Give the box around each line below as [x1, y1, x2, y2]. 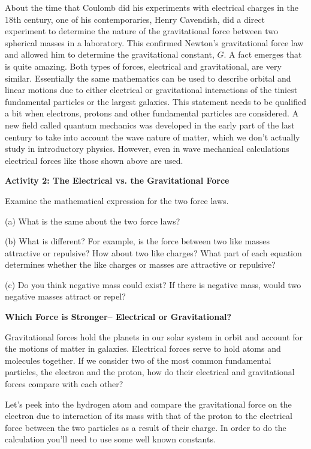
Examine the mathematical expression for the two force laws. [5, 194, 229, 206]
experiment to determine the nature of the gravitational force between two [5, 25, 278, 37]
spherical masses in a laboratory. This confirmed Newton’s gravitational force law [5, 36, 304, 49]
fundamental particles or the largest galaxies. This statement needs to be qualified [5, 95, 307, 107]
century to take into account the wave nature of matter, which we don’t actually [5, 130, 300, 143]
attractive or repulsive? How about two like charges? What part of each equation [5, 246, 302, 259]
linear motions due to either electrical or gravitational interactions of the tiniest [5, 83, 298, 96]
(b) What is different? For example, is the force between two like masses [5, 235, 270, 247]
